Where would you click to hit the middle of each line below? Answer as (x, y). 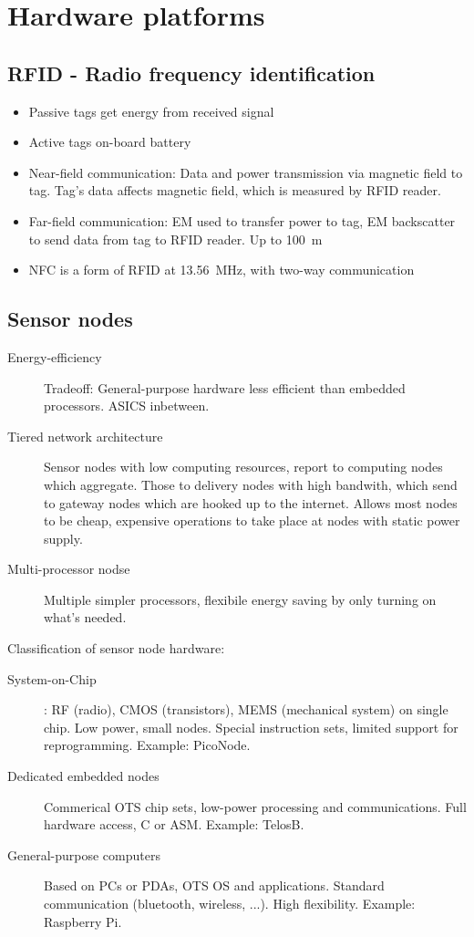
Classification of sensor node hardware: (116, 648)
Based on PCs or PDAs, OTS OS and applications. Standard (214, 885)
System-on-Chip (52, 678)
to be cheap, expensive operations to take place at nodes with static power (252, 521)
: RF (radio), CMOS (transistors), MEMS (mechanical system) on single (246, 709)
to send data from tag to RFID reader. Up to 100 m (175, 239)
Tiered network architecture (85, 436)
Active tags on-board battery (110, 142)
